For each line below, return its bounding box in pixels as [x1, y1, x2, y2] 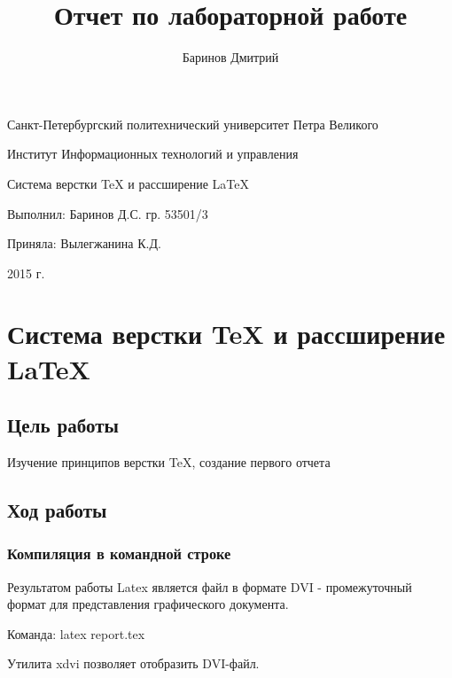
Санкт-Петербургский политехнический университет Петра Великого [7, 114, 378, 133]
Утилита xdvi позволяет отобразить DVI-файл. [7, 654, 260, 673]
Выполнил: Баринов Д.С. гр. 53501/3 [7, 204, 208, 222]
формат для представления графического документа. [7, 595, 289, 613]
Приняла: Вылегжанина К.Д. [7, 234, 161, 253]
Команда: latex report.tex [7, 624, 145, 643]
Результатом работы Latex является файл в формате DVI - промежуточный [7, 577, 412, 596]
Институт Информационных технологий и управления [7, 144, 299, 163]
